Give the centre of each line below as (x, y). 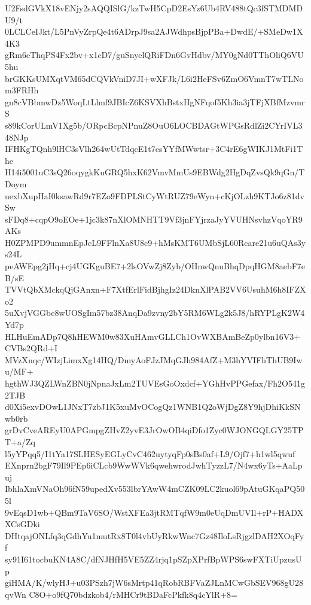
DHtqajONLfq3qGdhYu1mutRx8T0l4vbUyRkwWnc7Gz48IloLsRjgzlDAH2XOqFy (155, 535)
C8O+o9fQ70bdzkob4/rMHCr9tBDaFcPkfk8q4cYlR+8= (133, 594)
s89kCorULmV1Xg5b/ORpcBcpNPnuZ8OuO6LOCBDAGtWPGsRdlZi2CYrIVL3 (154, 125)
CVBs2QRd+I (31, 348)
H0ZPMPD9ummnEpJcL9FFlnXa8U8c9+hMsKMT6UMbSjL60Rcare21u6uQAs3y (155, 242)
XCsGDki (22, 524)
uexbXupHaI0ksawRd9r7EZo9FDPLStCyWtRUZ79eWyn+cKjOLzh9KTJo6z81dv (155, 195)
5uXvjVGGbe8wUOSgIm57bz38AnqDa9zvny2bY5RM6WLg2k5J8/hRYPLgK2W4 (155, 313)
